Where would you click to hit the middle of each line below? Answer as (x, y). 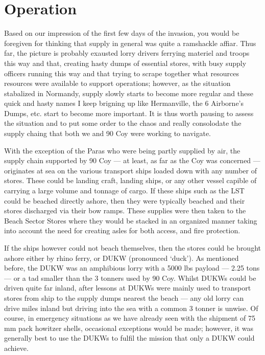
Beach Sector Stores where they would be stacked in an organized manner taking (131, 220)
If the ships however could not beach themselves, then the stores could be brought (132, 248)
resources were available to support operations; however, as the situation (117, 83)
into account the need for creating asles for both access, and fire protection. (122, 230)
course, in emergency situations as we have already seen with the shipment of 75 (130, 318)
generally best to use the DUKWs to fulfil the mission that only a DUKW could (129, 338)
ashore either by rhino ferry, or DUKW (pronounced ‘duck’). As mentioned (122, 258)
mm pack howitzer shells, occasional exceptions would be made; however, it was (129, 328)
